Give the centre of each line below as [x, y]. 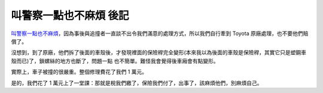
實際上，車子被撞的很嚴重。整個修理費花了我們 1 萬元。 [79, 72]
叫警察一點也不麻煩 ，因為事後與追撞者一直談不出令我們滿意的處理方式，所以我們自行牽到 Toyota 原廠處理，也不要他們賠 [160, 33]
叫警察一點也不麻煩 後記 [70, 15]
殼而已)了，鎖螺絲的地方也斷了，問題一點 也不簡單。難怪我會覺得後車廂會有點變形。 [115, 61]
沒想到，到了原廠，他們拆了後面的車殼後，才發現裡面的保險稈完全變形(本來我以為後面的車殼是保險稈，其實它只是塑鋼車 [159, 52]
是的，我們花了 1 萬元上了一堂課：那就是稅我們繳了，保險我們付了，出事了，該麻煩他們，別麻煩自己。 [137, 83]
